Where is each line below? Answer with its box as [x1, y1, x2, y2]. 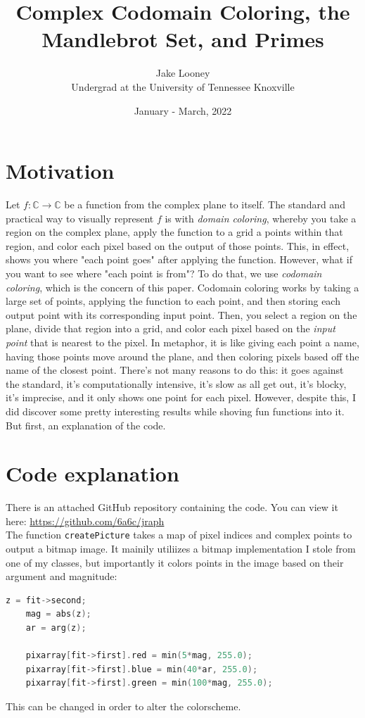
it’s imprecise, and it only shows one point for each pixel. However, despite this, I [6, 390, 356, 405]
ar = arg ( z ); [25, 623, 87, 634]
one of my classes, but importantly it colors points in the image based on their [6, 555, 344, 569]
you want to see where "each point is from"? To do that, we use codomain [6, 266, 322, 280]
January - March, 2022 [134, 103, 232, 118]
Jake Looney [155, 65, 210, 80]
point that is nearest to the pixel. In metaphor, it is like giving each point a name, [6, 334, 359, 349]
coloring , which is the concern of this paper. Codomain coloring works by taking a [6, 279, 359, 294]
